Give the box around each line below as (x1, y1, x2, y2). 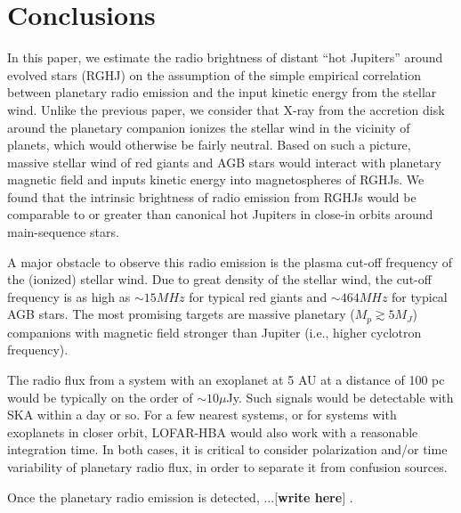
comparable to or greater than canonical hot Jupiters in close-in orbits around (7, 205, 433, 224)
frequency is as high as (7, 287, 131, 305)
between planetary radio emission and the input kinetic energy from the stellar (7, 83, 437, 102)
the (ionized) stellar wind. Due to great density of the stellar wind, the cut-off (7, 270, 432, 289)
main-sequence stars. (7, 223, 119, 241)
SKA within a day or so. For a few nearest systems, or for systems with (7, 405, 397, 424)
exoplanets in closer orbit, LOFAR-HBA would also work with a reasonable (7, 422, 418, 441)
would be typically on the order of (7, 387, 193, 406)
